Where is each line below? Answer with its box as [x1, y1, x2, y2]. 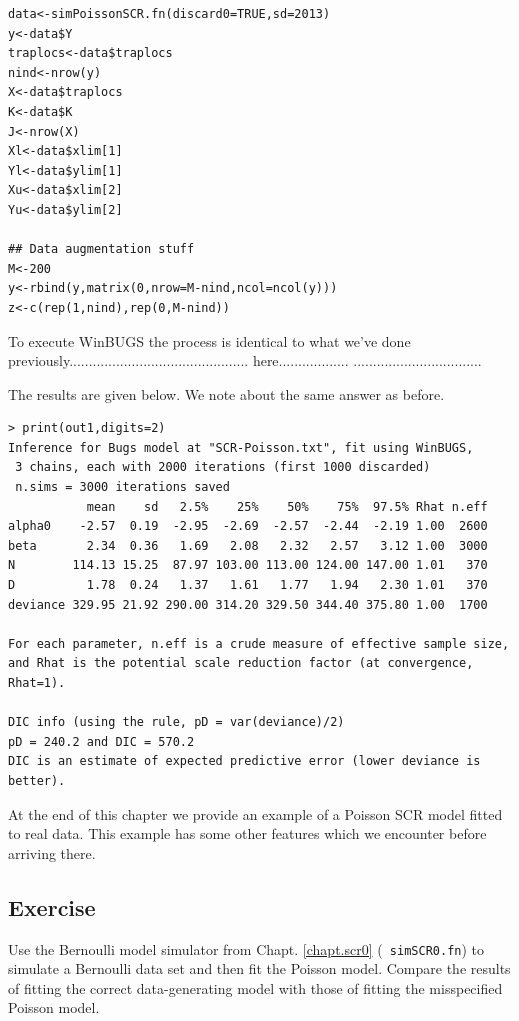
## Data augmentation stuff [8, 242, 195, 257]
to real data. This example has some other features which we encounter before [8, 823, 487, 844]
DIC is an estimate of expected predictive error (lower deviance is [8, 754, 481, 769]
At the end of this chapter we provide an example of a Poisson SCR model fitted [8, 803, 503, 824]
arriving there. [8, 842, 96, 863]
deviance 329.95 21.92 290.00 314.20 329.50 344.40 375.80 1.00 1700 [8, 597, 488, 612]
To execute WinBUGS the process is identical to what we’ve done [8, 330, 411, 351]
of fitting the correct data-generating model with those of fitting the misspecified [8, 977, 503, 998]
